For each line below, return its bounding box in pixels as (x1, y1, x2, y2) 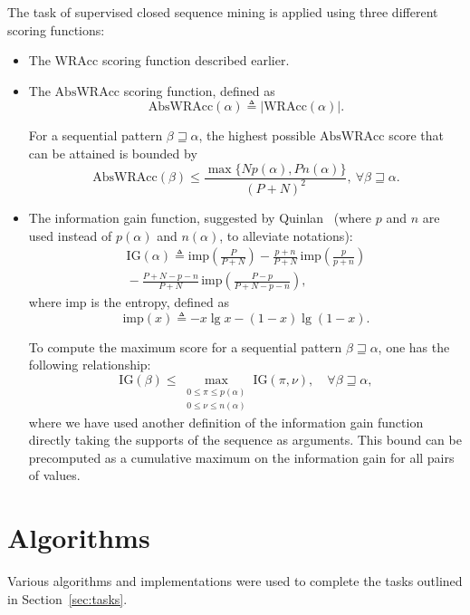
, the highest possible (198, 126, 316, 145)
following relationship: (28, 355, 151, 374)
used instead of (28, 226, 112, 245)
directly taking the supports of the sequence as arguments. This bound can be (28, 430, 462, 449)
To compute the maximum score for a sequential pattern (28, 337, 342, 356)
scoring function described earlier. (101, 51, 290, 70)
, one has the (378, 337, 450, 356)
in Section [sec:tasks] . (7, 589, 128, 608)
